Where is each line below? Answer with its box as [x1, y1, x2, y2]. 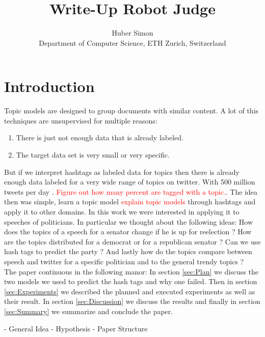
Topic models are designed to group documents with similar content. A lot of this [4, 105, 259, 116]
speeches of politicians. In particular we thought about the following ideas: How [4, 216, 253, 227]
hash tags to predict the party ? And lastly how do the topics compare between [4, 246, 252, 257]
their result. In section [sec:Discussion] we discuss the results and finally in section [4, 296, 260, 307]
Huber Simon [112, 27, 153, 38]
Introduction [4, 76, 95, 97]
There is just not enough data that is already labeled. [16, 132, 183, 143]
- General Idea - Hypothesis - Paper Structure [4, 323, 148, 333]
